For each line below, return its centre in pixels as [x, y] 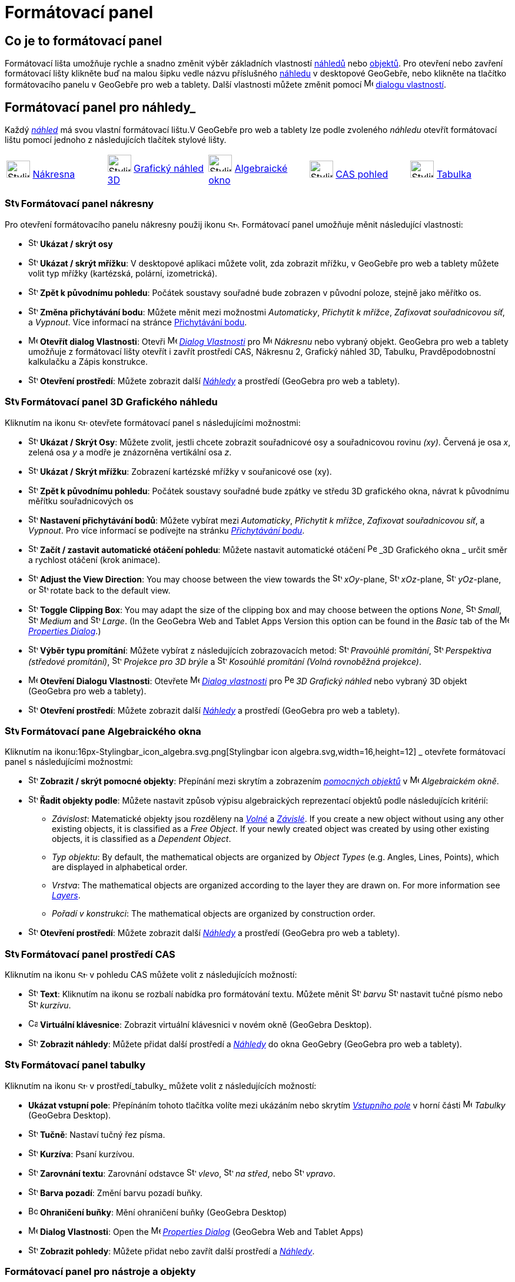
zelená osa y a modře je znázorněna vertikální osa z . [130, 452]
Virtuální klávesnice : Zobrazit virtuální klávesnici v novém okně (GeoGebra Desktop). [206, 1025]
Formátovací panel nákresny [87, 204]
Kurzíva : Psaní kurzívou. [87, 1154]
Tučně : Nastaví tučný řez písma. [102, 1134]
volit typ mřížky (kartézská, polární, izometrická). [123, 273]
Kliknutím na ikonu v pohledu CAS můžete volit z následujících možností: [151, 975]
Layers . [66, 895]
